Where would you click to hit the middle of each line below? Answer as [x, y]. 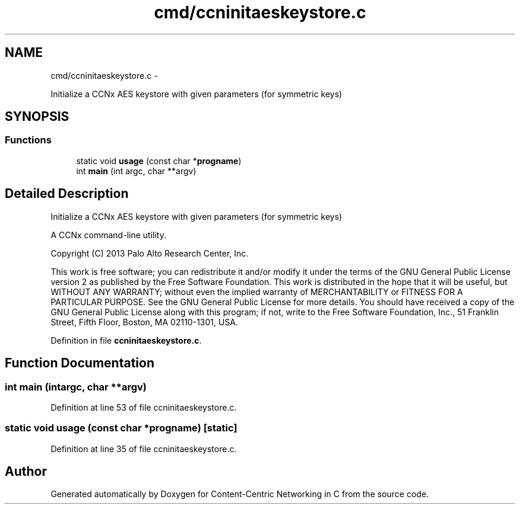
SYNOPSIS [37, 117]
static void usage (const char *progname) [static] [121, 428]
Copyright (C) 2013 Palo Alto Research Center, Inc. [150, 253]
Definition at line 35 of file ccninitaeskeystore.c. [144, 449]
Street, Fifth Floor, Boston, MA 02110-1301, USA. [145, 322]
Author [26, 472]
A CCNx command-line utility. [108, 235]
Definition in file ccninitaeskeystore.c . [126, 340]
